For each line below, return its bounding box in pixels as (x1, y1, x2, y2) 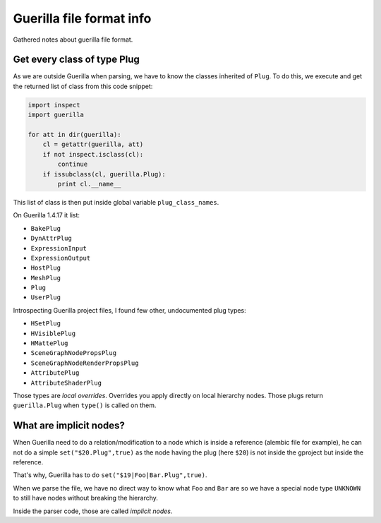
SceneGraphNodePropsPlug (30, 349, 116, 357)
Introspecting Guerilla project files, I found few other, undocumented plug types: (13, 306, 246, 314)
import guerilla (28, 111, 85, 119)
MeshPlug (30, 274, 61, 282)
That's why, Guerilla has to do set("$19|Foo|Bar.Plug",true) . (13, 471, 207, 479)
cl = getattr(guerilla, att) (42, 140, 144, 148)
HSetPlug (30, 320, 61, 327)
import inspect (28, 101, 80, 109)
